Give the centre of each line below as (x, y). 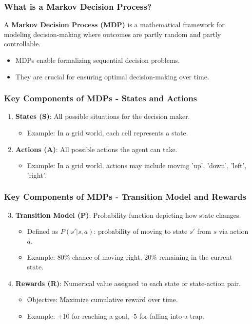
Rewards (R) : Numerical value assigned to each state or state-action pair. (128, 283)
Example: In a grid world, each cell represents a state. (107, 133)
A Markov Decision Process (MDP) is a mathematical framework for (114, 25)
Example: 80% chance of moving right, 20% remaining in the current (130, 257)
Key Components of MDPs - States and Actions (101, 98)
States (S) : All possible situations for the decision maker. (103, 116)
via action (233, 231)
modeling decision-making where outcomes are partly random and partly (113, 34)
